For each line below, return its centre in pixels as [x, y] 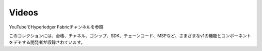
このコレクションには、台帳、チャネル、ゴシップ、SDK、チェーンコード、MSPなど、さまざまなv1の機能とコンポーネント [130, 36]
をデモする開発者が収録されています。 [47, 42]
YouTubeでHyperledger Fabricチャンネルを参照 [56, 27]
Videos [24, 13]
